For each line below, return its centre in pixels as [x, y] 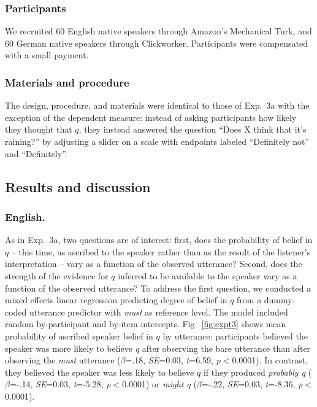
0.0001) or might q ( [159, 384]
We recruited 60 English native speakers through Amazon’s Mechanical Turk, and [158, 31]
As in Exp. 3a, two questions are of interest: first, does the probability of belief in [159, 240]
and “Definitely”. [36, 153]
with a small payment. [47, 55]
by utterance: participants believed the [235, 335]
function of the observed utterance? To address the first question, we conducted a [158, 288]
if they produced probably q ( [258, 372]
